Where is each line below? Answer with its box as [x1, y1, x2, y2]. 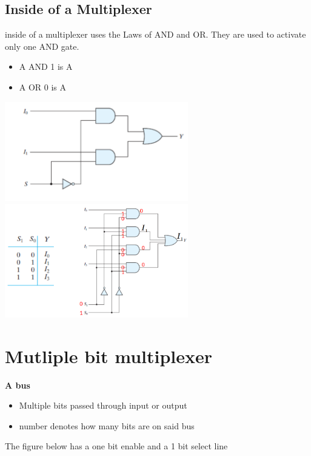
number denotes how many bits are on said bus [19, 419, 195, 432]
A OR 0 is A [19, 80, 67, 93]
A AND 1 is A [19, 60, 73, 73]
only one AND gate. [5, 39, 79, 52]
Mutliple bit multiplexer [5, 343, 213, 368]
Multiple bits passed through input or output [19, 399, 187, 412]
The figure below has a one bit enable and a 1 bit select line [5, 440, 228, 452]
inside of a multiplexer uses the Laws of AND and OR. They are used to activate [5, 28, 306, 41]
